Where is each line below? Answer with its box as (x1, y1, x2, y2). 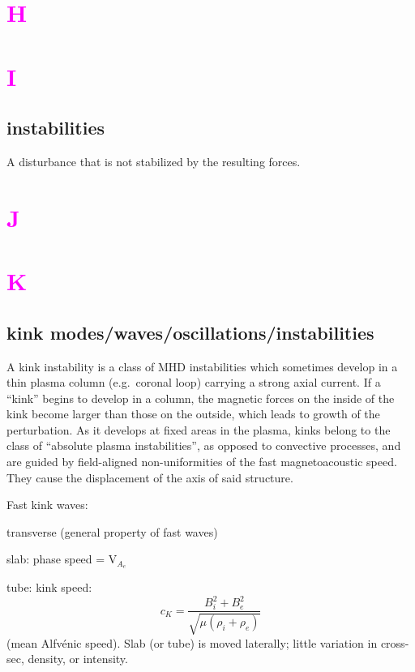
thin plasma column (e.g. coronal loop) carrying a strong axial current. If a (6, 374, 381, 391)
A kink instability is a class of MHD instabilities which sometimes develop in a (6, 357, 398, 375)
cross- (380, 634, 409, 651)
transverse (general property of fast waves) (6, 523, 218, 540)
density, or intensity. (28, 650, 128, 667)
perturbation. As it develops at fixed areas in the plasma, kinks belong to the (6, 421, 391, 438)
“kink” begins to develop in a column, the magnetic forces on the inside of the (6, 389, 395, 406)
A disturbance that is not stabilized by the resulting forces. (6, 152, 301, 169)
